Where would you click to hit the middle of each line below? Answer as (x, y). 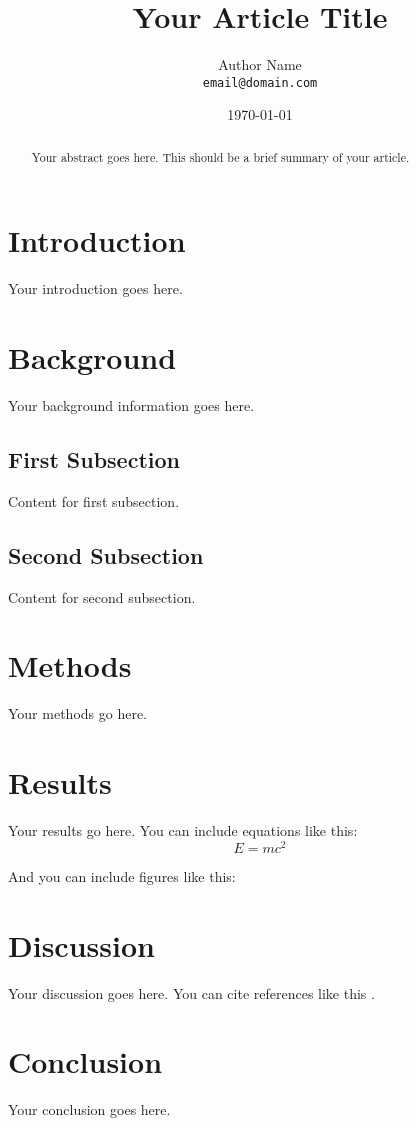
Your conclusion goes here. (89, 1109)
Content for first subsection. (94, 500)
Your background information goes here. (131, 405)
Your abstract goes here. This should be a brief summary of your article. (220, 156)
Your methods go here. (77, 713)
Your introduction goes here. (95, 288)
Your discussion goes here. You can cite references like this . (191, 992)
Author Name (260, 64)
